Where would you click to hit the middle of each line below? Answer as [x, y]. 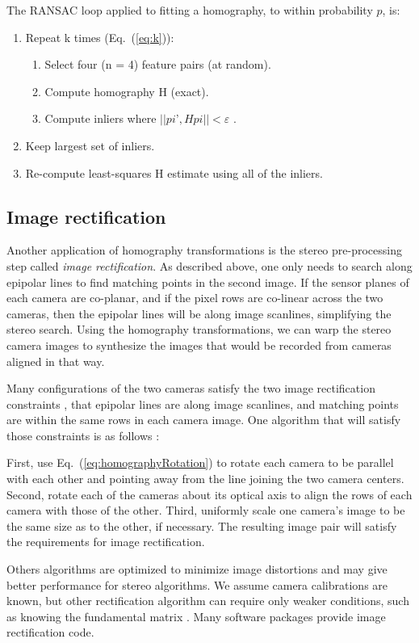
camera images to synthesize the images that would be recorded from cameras [199, 345]
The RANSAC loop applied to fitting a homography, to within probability [190, 10]
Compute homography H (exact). [127, 91]
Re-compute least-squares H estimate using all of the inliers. [174, 172]
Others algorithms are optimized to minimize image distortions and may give [197, 569]
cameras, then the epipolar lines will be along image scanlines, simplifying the [199, 313]
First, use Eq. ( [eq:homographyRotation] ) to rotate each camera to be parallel [200, 462]
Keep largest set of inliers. [90, 145]
